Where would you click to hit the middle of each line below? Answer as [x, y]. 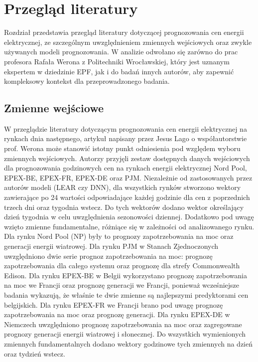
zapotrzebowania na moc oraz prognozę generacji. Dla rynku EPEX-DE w [117, 314]
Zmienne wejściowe [54, 108]
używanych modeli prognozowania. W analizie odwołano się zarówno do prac [121, 52]
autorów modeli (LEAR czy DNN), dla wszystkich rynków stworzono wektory [123, 187]
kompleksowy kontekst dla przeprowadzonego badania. [87, 81]
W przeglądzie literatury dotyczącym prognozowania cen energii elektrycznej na [126, 128]
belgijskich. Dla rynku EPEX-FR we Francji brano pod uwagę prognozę [114, 304]
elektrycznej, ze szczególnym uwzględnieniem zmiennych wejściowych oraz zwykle [128, 42]
